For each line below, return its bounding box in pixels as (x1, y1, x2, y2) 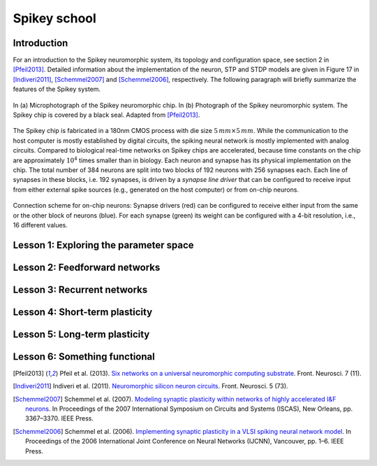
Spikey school (13, 10, 97, 26)
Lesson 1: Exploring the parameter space (13, 239, 195, 251)
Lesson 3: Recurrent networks (13, 283, 148, 295)
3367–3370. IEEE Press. (25, 414, 94, 423)
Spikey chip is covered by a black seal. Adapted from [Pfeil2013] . (13, 111, 200, 119)
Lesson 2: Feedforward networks (13, 261, 161, 273)
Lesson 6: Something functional (13, 351, 155, 362)
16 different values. (13, 220, 68, 229)
